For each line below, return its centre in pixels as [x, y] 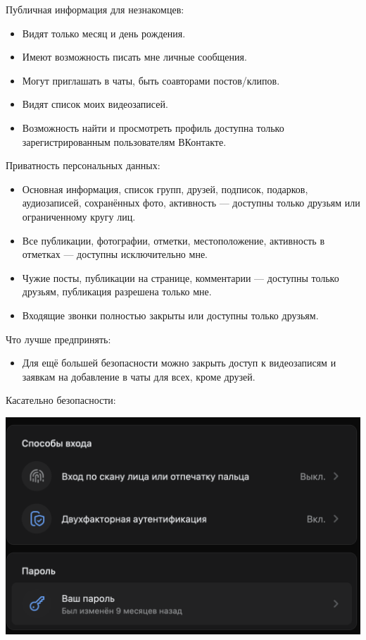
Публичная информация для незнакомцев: [95, 9]
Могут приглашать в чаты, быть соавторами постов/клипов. [151, 80]
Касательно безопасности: [61, 400]
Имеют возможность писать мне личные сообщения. [134, 57]
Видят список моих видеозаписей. [95, 104]
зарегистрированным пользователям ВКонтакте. [124, 141]
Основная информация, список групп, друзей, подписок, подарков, [165, 189]
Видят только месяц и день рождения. [104, 33]
